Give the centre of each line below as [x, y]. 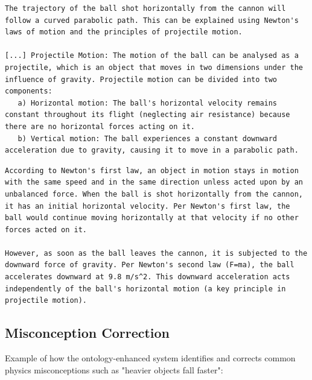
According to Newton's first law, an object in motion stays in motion [152, 170]
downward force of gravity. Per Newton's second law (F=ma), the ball [150, 265]
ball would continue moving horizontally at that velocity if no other [152, 218]
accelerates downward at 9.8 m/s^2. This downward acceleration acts [148, 277]
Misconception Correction [88, 333]
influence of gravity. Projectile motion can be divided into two [141, 79]
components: [29, 91]
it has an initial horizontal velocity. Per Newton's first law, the [148, 206]
